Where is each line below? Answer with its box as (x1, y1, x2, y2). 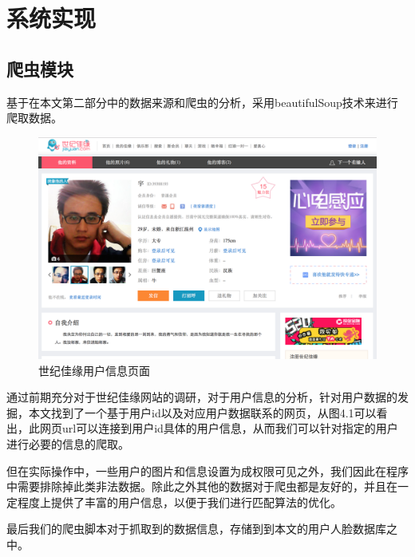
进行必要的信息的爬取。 (6, 435, 129, 452)
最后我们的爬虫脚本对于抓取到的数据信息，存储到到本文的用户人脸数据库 (6, 520, 386, 537)
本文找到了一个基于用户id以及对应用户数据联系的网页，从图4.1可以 (28, 404, 377, 421)
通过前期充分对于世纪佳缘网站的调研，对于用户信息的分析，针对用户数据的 (6, 389, 397, 405)
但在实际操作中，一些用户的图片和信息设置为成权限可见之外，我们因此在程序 (6, 462, 409, 479)
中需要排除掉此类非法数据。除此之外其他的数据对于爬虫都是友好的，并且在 (6, 478, 397, 495)
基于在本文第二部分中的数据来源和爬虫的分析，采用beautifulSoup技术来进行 (6, 93, 398, 110)
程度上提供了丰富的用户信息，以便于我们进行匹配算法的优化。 (17, 493, 342, 510)
